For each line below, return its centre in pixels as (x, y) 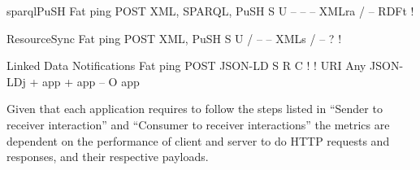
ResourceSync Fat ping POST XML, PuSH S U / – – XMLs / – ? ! (174, 38)
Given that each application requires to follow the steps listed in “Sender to (195, 109)
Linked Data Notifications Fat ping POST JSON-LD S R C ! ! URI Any (186, 65)
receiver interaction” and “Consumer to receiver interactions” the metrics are (198, 124)
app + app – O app (91, 81)
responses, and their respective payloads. (108, 157)
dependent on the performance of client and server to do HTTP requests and (198, 140)
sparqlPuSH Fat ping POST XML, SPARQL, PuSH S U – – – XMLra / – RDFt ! (210, 11)
